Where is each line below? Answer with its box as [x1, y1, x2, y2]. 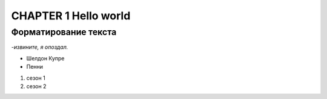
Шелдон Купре [26, 54, 65, 62]
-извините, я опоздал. [11, 43, 68, 51]
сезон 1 [26, 74, 45, 81]
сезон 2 [26, 82, 47, 90]
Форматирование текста [11, 27, 117, 37]
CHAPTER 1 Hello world [11, 9, 131, 22]
